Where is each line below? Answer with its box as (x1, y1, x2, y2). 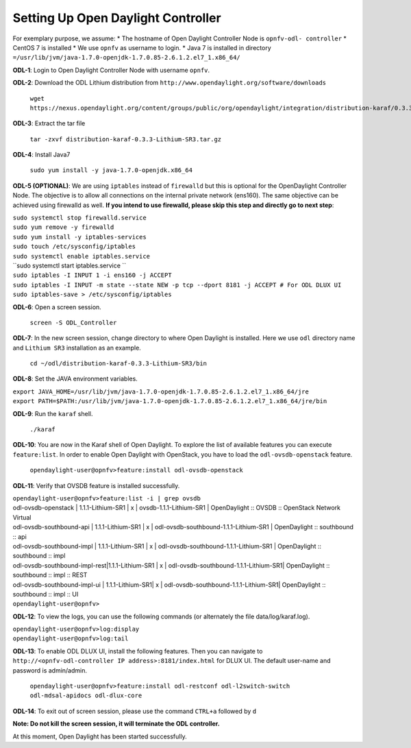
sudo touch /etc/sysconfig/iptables (12, 243, 136, 250)
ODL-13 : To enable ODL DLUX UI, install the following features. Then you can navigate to (12, 647, 263, 655)
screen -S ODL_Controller (29, 319, 117, 326)
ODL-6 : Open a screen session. (12, 302, 102, 311)
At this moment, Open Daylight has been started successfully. (12, 732, 188, 740)
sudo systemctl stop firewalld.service (12, 214, 147, 222)
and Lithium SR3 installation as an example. (12, 343, 142, 352)
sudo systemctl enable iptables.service (12, 252, 151, 260)
